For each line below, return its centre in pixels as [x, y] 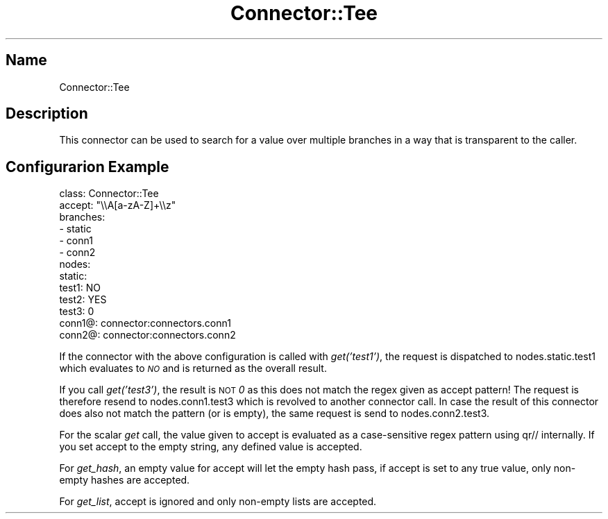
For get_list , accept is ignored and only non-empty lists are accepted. [218, 502]
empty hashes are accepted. [125, 480]
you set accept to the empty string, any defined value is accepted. [211, 447]
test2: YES [83, 300]
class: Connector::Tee [109, 194]
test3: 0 [77, 312]
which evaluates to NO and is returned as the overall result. [193, 368]
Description [47, 114]
